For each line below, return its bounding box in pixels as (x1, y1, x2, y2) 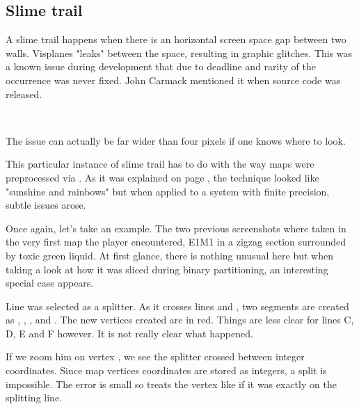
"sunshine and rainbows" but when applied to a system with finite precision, (6, 184, 330, 198)
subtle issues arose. (6, 198, 86, 212)
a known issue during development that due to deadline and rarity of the (6, 59, 316, 74)
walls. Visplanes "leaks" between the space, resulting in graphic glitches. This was (6, 45, 353, 60)
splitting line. (6, 390, 62, 405)
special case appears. (6, 275, 94, 290)
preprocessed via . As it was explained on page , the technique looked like (6, 170, 319, 184)
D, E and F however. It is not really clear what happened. (6, 326, 253, 340)
